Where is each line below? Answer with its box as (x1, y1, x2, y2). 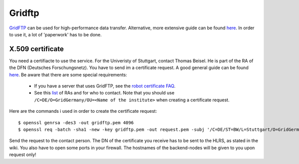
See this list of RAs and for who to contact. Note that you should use (34, 90, 174, 96)
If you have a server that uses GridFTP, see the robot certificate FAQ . (34, 83, 175, 89)
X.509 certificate (9, 45, 64, 53)
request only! (9, 152, 37, 158)
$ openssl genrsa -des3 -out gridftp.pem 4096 (18, 120, 134, 125)
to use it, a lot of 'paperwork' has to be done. (9, 31, 102, 37)
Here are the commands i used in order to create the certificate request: (9, 108, 157, 114)
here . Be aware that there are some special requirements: (9, 72, 127, 78)
